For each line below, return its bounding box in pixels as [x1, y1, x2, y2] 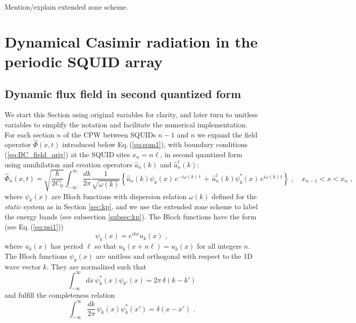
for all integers [197, 241, 242, 251]
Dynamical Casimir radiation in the [5, 31, 258, 52]
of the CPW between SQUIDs [63, 129, 156, 140]
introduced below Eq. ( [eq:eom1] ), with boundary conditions [62, 139, 248, 150]
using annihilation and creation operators [5, 159, 132, 169]
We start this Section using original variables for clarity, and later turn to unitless [5, 109, 258, 120]
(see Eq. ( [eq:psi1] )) [5, 221, 64, 232]
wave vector [5, 261, 41, 271]
